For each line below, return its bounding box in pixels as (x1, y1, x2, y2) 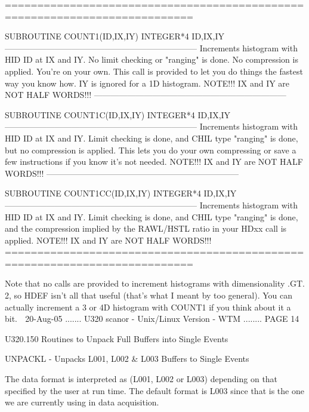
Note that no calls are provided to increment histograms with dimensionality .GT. (5, 277, 305, 290)
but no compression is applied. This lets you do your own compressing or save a (5, 143, 296, 156)
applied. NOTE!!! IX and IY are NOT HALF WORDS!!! (5, 233, 212, 246)
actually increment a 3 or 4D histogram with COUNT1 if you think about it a (5, 300, 291, 313)
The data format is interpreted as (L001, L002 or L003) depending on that (5, 373, 278, 385)
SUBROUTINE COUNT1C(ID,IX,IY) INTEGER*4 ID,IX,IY (5, 108, 231, 121)
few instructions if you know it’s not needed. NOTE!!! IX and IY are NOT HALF (5, 155, 303, 168)
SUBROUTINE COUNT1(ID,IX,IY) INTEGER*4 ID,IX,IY (5, 30, 224, 42)
